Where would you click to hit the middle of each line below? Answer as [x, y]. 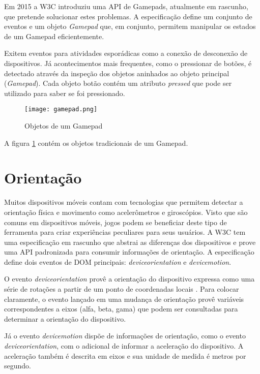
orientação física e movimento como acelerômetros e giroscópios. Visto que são [126, 212]
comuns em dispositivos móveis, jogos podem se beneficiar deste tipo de [115, 222]
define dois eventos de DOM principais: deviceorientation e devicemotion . [118, 261]
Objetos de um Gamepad [64, 126]
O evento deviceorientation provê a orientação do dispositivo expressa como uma [129, 279]
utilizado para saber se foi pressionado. [65, 93]
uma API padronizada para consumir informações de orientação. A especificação [129, 252]
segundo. [18, 366]
